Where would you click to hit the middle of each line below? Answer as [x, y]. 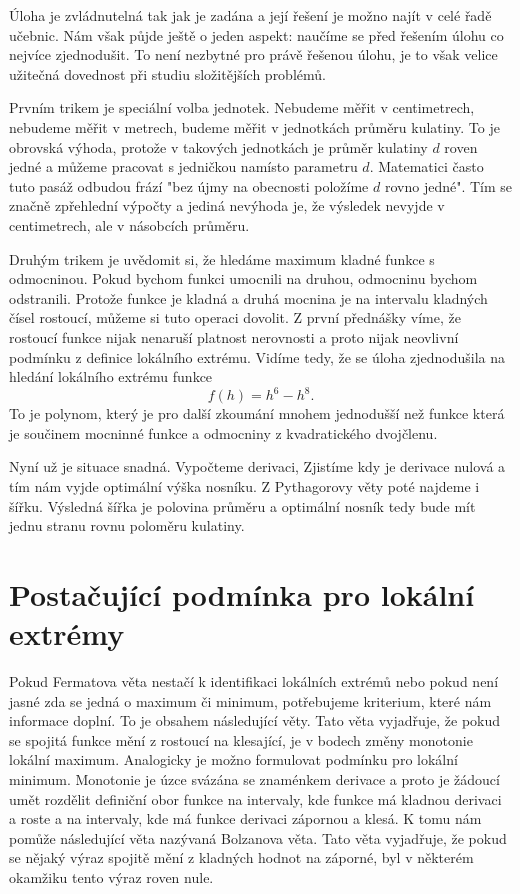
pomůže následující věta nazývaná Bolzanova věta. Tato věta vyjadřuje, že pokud [258, 837]
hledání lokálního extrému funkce [111, 376]
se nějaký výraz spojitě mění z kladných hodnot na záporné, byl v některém [241, 857]
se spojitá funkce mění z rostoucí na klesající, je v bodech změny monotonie [241, 739]
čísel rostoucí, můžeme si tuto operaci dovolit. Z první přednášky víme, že [235, 317]
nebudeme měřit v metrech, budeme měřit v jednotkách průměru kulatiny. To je [254, 126]
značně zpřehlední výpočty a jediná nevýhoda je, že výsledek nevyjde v [227, 205]
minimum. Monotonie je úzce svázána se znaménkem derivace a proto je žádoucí [254, 779]
